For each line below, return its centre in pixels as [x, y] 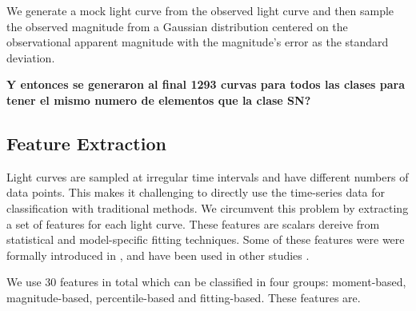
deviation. [31, 57]
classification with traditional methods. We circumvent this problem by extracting [208, 207]
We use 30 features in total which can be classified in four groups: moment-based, [206, 282]
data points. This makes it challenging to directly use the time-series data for [196, 192]
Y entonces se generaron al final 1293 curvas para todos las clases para [206, 84]
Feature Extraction [86, 143]
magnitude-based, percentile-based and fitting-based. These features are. [184, 297]
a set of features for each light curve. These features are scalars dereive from [193, 223]
